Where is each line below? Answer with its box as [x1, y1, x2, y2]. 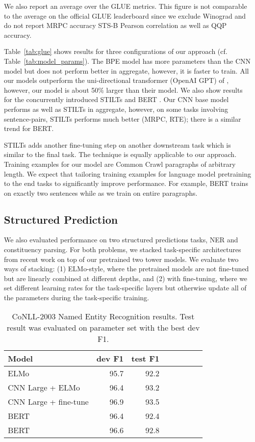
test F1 [131, 352, 159, 364]
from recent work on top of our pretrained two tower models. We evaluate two [4, 254, 239, 264]
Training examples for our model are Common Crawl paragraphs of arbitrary [4, 158, 236, 169]
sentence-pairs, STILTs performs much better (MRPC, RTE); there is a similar [4, 113, 241, 124]
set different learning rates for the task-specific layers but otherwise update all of [4, 283, 247, 293]
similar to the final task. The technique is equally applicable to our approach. [4, 149, 237, 159]
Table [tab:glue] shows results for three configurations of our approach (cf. [4, 46, 228, 56]
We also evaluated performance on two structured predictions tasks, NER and [4, 234, 238, 245]
